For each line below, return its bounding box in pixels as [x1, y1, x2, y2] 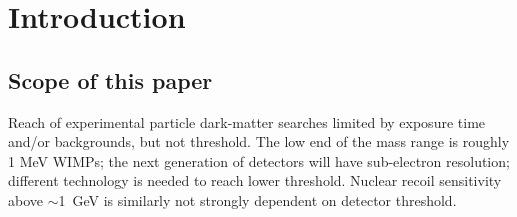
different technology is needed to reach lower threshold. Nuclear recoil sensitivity [8, 170, 502, 191]
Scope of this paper [8, 64, 213, 95]
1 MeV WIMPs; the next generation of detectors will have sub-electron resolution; [8, 150, 510, 171]
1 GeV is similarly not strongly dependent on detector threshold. [58, 189, 457, 210]
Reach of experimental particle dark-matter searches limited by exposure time [8, 111, 486, 132]
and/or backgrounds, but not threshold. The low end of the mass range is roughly [8, 131, 510, 152]
